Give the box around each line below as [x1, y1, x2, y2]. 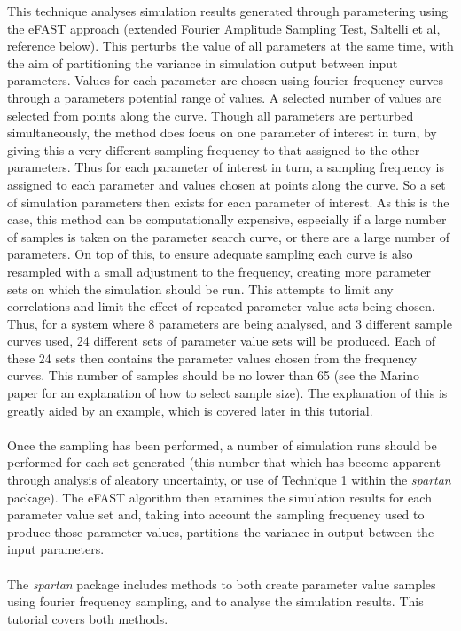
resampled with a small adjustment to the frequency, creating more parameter [7, 261, 432, 280]
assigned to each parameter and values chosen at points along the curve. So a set [7, 175, 446, 193]
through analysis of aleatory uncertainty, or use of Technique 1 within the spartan [7, 471, 451, 489]
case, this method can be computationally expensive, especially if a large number [7, 210, 447, 229]
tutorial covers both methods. [7, 609, 168, 627]
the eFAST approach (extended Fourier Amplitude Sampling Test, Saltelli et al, [7, 19, 441, 37]
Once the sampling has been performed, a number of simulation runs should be [7, 435, 437, 454]
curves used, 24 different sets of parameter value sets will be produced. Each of [7, 331, 436, 350]
